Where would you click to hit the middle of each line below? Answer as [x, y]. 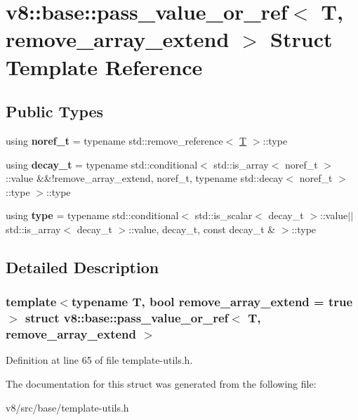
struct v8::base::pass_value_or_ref [127, 318]
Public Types [55, 111]
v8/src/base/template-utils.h [67, 407]
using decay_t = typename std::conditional [102, 164]
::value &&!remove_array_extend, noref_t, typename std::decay [145, 178]
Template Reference [104, 66]
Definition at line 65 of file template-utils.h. [99, 360]
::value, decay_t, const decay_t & [202, 229]
